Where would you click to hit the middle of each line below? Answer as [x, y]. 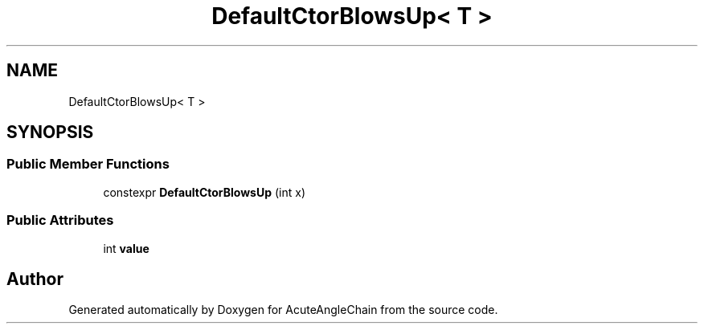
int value [126, 248]
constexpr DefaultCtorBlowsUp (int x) [204, 192]
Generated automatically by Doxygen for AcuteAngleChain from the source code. [283, 310]
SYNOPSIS [50, 132]
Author [35, 279]
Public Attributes [60, 220]
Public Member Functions [88, 164]
